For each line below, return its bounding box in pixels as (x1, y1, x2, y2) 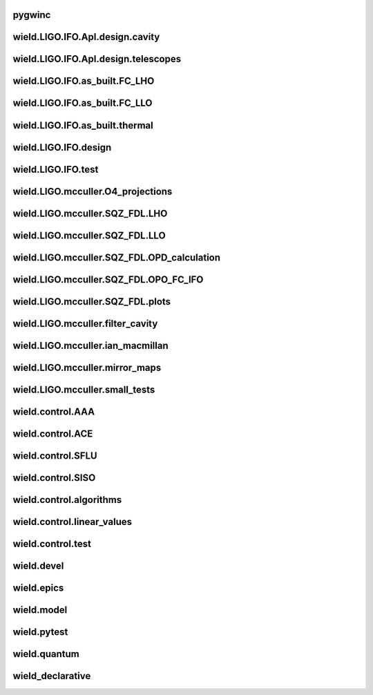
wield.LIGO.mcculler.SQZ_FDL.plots (12, 296, 171, 307)
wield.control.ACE (12, 428, 93, 439)
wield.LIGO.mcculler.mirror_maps (12, 361, 162, 373)
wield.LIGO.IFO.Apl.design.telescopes (12, 53, 182, 65)
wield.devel (12, 560, 64, 571)
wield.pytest (12, 626, 68, 638)
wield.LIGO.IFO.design (12, 142, 112, 153)
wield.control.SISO (12, 472, 96, 484)
